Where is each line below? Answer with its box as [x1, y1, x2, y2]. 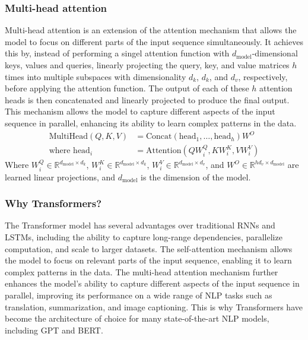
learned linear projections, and [5, 170, 116, 183]
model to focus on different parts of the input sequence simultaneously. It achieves [5, 35, 303, 47]
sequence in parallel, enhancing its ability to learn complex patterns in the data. [5, 116, 297, 129]
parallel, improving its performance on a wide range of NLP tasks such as [5, 288, 272, 301]
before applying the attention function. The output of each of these [5, 82, 249, 94]
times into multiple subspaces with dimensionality [5, 70, 186, 82]
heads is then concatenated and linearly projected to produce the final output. [5, 93, 290, 106]
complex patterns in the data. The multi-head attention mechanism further [5, 265, 278, 278]
